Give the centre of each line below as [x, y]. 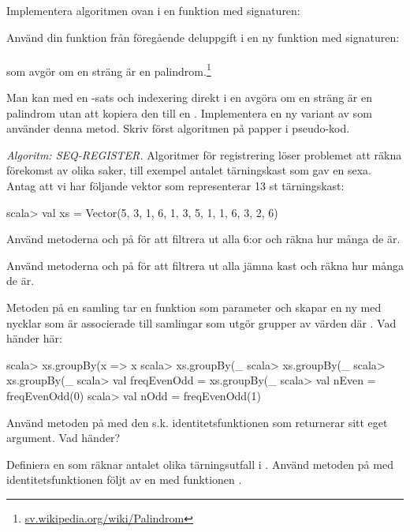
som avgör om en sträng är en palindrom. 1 [109, 69]
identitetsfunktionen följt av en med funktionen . [124, 480]
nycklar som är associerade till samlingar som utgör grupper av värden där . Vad [201, 322]
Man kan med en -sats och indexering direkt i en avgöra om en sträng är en [189, 97]
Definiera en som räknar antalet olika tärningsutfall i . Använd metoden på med [200, 464]
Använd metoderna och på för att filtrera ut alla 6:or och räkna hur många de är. [203, 239]
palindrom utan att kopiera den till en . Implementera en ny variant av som [189, 112]
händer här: [34, 338]
